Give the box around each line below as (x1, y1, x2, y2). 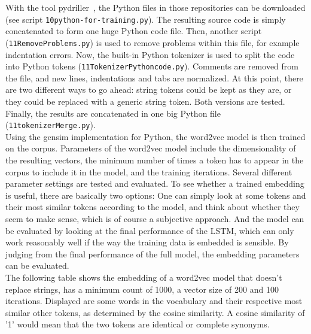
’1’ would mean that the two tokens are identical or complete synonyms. (5, 318, 270, 330)
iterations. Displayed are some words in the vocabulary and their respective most (5, 294, 303, 307)
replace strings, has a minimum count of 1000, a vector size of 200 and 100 (5, 283, 279, 295)
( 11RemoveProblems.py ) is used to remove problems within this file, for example (5, 36, 300, 48)
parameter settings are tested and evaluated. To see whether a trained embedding (5, 177, 304, 190)
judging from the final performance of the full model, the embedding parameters (5, 247, 300, 260)
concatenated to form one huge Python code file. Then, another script (5, 25, 262, 37)
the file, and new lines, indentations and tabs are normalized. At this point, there (5, 71, 303, 84)
